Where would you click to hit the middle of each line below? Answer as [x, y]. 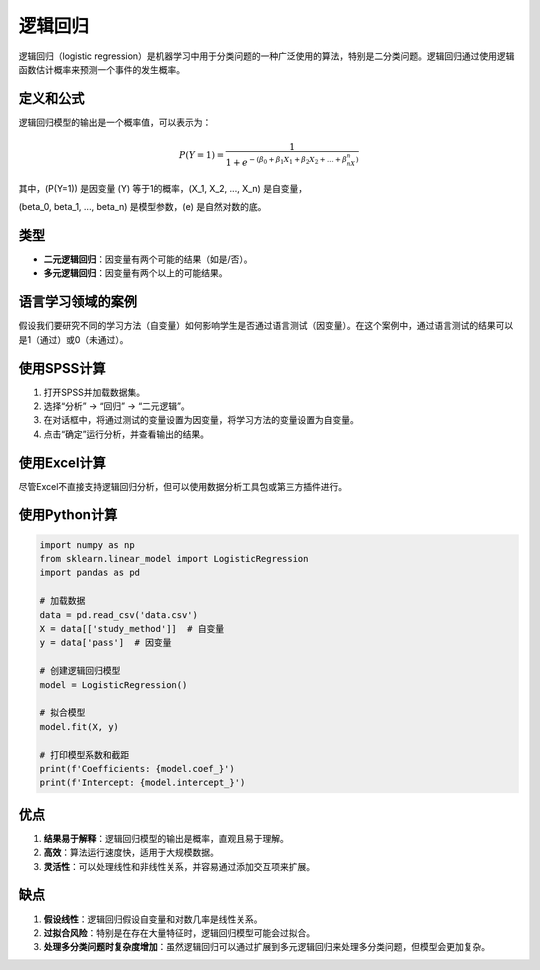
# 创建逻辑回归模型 [80, 671]
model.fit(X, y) [79, 726]
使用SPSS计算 [62, 368]
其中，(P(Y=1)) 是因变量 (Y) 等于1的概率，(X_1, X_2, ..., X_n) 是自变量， [163, 188]
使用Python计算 [68, 515]
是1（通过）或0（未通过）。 [73, 339]
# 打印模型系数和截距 [84, 754]
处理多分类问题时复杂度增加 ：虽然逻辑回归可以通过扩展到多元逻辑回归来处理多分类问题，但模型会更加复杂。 [266, 947]
